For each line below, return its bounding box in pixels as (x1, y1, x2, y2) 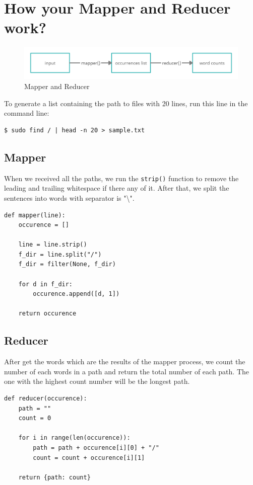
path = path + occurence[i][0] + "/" (33, 444, 159, 451)
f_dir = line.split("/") (18, 251, 102, 258)
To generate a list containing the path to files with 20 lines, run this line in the (4, 98, 248, 108)
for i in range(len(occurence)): (18, 434, 131, 442)
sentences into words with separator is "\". (4, 192, 135, 203)
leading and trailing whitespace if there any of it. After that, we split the (4, 183, 229, 193)
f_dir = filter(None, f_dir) (18, 261, 116, 268)
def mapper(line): (4, 211, 66, 219)
